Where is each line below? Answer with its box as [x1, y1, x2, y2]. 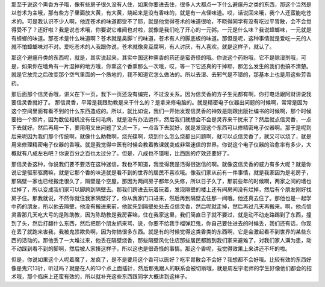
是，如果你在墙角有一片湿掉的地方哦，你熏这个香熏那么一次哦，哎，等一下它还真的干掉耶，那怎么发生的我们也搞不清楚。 [11, 62, 312, 69]
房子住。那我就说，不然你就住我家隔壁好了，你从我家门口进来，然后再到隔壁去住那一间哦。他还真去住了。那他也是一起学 [11, 194, 312, 201]
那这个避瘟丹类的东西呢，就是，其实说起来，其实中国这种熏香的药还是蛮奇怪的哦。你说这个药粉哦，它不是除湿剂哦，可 [11, 54, 306, 61]
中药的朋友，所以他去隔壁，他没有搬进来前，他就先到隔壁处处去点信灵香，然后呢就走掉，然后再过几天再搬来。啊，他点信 [11, 203, 312, 210]
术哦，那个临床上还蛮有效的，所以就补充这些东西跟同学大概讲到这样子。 [11, 273, 191, 280]
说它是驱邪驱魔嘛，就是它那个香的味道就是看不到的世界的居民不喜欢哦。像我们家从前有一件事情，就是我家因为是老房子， [11, 169, 312, 176]
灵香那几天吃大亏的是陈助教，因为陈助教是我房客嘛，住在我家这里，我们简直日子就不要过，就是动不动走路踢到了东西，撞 [11, 211, 312, 218]
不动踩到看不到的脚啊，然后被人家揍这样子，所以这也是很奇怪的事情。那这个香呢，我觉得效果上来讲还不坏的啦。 [11, 245, 291, 252]
